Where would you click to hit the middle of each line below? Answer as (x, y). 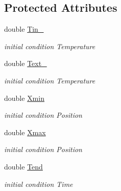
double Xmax (25, 132)
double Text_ (26, 63)
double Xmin (24, 98)
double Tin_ (24, 29)
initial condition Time (39, 184)
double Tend (23, 166)
